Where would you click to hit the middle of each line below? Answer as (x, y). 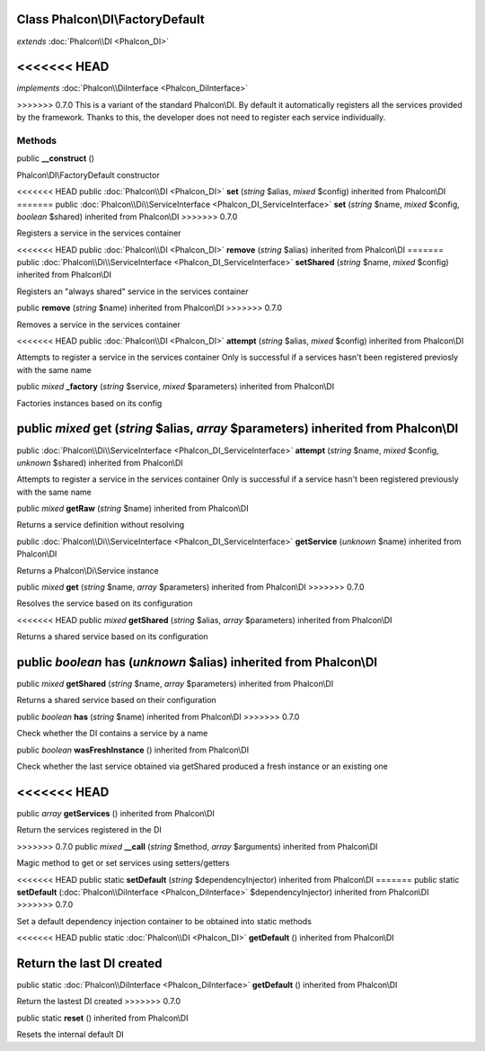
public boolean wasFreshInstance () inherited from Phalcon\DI (133, 750)
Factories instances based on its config (89, 403)
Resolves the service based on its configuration (105, 603)
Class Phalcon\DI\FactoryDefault (111, 19)
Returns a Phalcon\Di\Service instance (88, 570)
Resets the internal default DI (71, 1035)
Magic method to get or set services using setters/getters (123, 863)
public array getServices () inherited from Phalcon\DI (116, 813)
